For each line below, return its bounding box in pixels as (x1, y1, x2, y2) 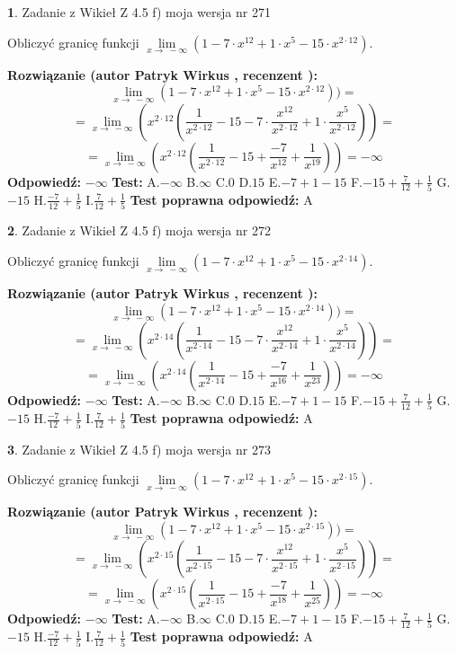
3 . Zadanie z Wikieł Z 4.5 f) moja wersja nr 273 (7, 439, 271, 458)
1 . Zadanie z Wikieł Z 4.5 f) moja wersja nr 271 (7, 3, 271, 21)
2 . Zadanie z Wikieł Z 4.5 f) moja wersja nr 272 (7, 221, 271, 240)
